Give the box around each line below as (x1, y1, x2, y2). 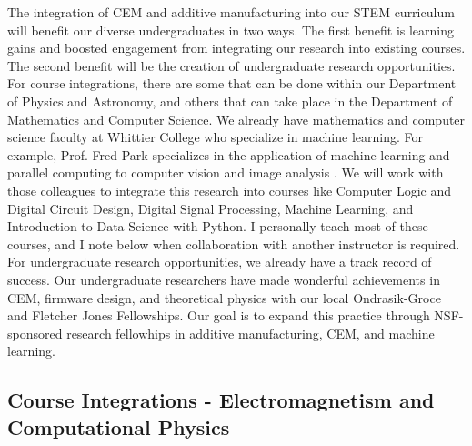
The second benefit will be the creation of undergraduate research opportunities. (7, 56, 456, 75)
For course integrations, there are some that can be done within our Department (7, 74, 457, 93)
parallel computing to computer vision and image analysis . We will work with (7, 163, 444, 182)
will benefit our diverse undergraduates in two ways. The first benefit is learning (7, 20, 455, 39)
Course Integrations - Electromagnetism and (7, 386, 435, 414)
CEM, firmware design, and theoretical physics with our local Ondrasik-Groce (7, 288, 441, 307)
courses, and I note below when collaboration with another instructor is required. (7, 234, 460, 253)
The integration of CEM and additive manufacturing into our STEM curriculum (7, 3, 455, 21)
